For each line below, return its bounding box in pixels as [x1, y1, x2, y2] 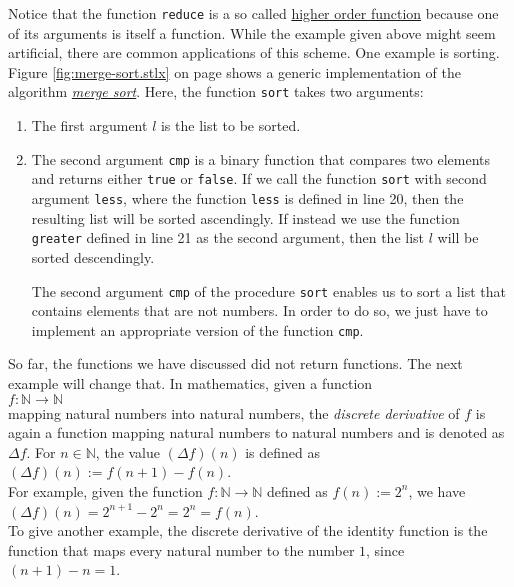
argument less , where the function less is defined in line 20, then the [31, 188, 464, 208]
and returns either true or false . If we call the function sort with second [31, 168, 487, 189]
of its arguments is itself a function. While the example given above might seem [8, 22, 496, 43]
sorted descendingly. [31, 246, 155, 267]
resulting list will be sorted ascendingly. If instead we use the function [31, 207, 460, 228]
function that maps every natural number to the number [8, 539, 355, 560]
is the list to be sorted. [160, 115, 301, 136]
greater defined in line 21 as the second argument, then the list [31, 227, 425, 248]
